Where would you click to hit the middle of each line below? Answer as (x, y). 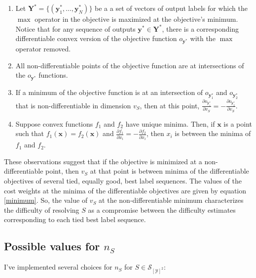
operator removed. (43, 49)
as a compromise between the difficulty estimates (162, 209)
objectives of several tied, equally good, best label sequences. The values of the (123, 181)
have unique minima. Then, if (170, 123)
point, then (62, 171)
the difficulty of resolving (42, 209)
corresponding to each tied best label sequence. (75, 219)
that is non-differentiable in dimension (73, 105)
